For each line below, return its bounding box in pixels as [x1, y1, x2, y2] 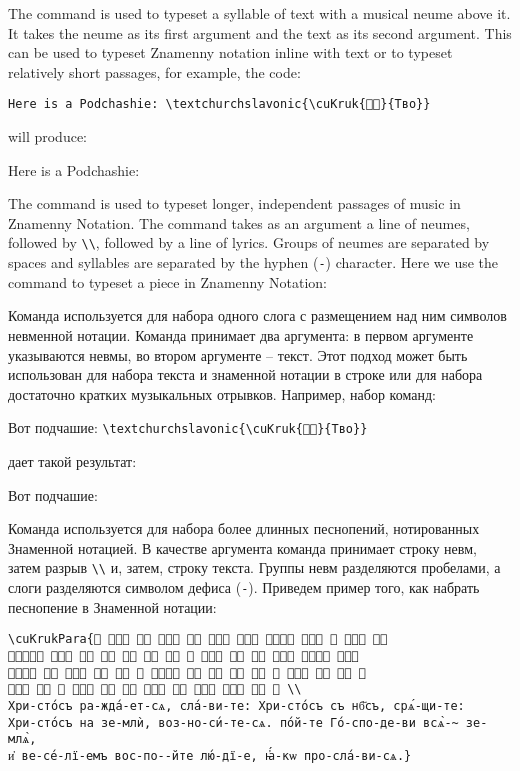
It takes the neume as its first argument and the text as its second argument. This [8, 22, 512, 43]
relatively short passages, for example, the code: [8, 61, 301, 82]
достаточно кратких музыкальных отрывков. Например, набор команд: [8, 383, 436, 404]
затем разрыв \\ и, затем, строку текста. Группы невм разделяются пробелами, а [8, 557, 501, 578]
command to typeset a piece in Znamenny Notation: [8, 271, 327, 292]
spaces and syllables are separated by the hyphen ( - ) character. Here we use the [8, 252, 499, 273]
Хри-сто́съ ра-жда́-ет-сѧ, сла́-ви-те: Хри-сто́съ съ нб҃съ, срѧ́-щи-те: [8, 698, 465, 713]
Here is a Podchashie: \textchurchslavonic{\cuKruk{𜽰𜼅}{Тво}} [8, 97, 431, 112]
